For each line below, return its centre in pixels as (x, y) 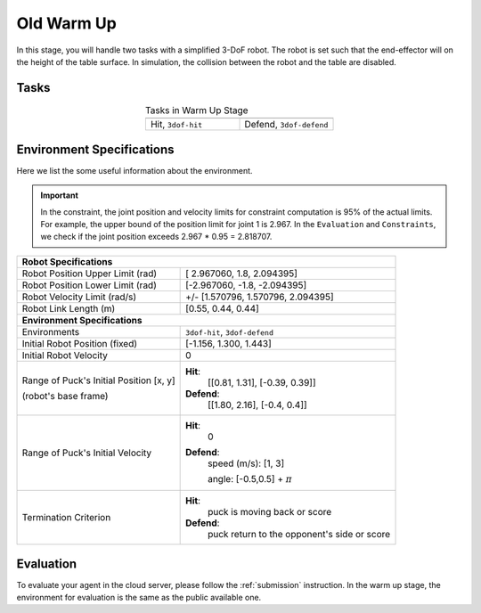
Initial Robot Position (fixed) (80, 343)
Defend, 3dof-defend (286, 125)
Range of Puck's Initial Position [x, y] (98, 380)
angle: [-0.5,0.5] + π (250, 478)
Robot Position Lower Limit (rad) (90, 285)
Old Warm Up (67, 23)
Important (60, 195)
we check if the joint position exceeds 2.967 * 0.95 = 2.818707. (156, 237)
